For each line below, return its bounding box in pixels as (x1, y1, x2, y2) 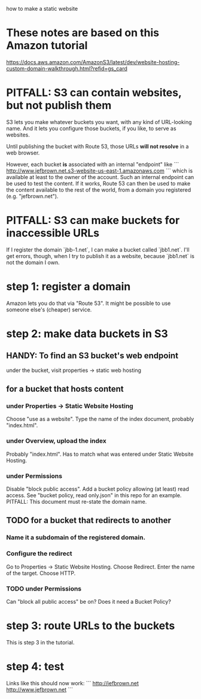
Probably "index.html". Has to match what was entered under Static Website (6, 450, 194, 458)
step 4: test (6, 660, 65, 673)
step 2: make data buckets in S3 (6, 326, 169, 340)
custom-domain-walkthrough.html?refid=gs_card (6, 65, 127, 72)
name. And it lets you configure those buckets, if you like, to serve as (6, 125, 176, 132)
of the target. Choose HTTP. (6, 569, 76, 577)
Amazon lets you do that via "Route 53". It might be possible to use (6, 299, 171, 307)
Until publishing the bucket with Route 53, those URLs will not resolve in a (6, 143, 189, 150)
